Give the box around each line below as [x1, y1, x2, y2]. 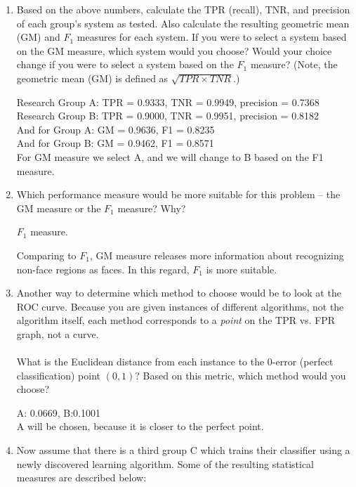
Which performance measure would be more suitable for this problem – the [16, 187, 341, 202]
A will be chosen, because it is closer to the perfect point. [16, 419, 264, 434]
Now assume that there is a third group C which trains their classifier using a [16, 443, 350, 457]
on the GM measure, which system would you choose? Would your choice [16, 43, 332, 58]
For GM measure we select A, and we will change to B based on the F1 [16, 149, 324, 164]
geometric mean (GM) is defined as [16, 70, 169, 85]
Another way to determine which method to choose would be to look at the [16, 285, 341, 300]
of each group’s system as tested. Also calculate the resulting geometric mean [16, 15, 350, 30]
